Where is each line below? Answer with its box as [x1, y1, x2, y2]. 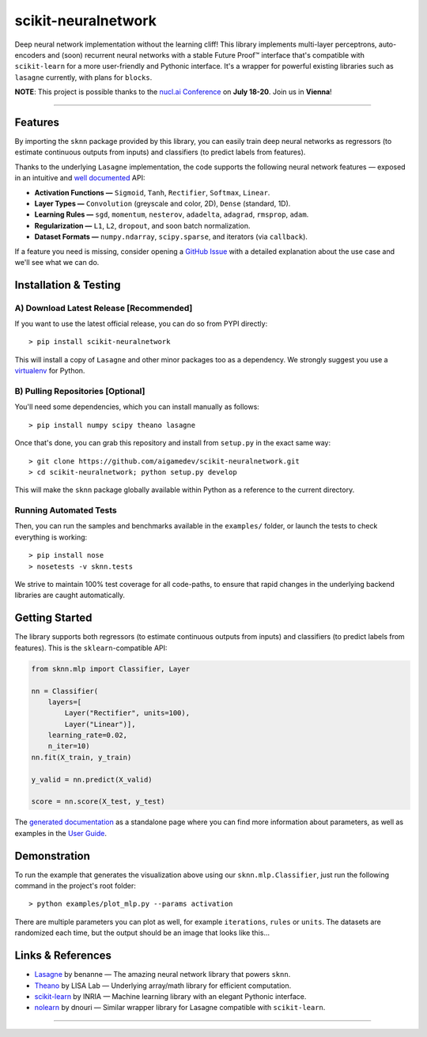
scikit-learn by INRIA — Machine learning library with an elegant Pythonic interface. [34, 991, 307, 1001]
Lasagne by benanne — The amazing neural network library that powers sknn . [34, 970, 291, 979]
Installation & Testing [14, 278, 122, 292]
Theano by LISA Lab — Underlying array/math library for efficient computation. [34, 981, 292, 990]
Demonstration [14, 849, 91, 862]
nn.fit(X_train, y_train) [31, 752, 132, 762]
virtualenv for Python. [14, 366, 85, 376]
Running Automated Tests [14, 505, 118, 516]
